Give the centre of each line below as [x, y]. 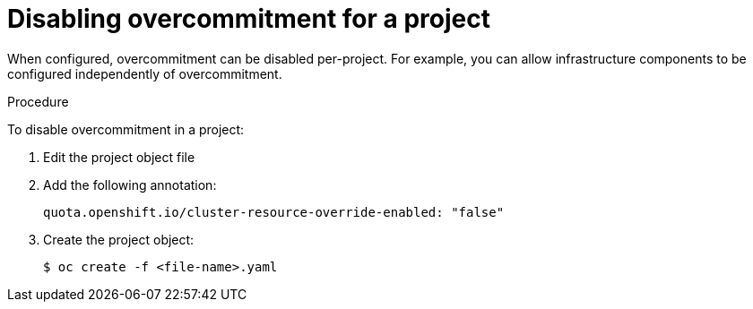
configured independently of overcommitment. [145, 73]
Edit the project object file [119, 157]
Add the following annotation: [130, 185]
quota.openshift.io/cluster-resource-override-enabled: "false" [274, 212]
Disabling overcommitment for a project [249, 19]
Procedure [38, 101]
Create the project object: [119, 239]
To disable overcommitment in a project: [126, 129]
